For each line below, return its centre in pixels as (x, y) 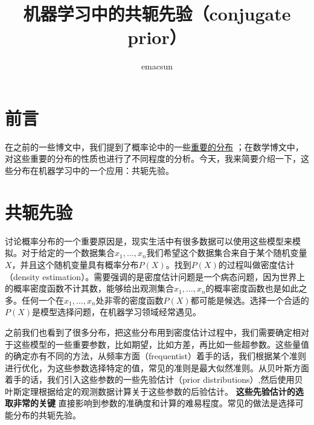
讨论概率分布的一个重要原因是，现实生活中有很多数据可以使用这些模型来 (149, 241)
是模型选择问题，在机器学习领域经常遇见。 (117, 312)
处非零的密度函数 (130, 300)
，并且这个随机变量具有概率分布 (75, 264)
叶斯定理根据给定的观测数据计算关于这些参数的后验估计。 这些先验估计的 (150, 391)
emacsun (157, 66)
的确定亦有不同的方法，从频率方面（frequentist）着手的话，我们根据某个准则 (156, 356)
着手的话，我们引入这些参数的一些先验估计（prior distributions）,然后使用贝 (154, 379)
